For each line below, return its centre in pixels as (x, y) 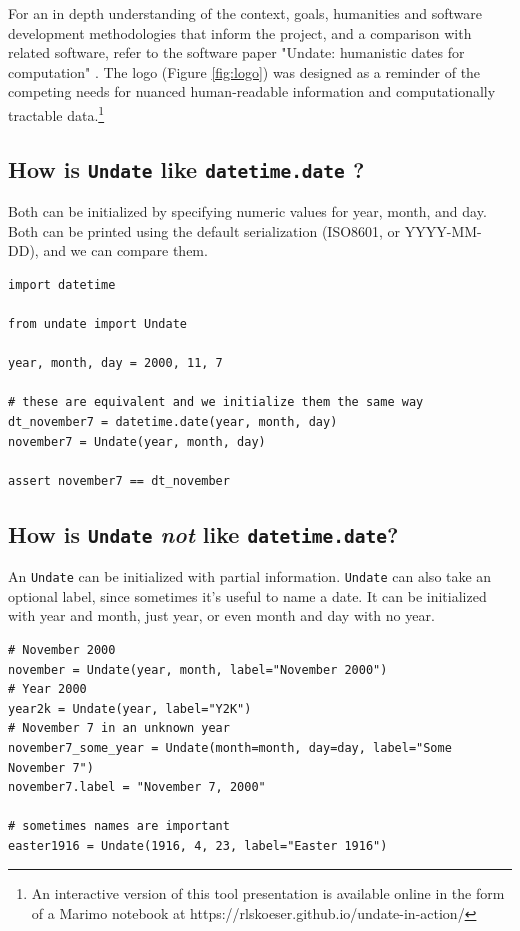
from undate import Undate (97, 323)
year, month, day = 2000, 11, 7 (115, 363)
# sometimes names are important (119, 826)
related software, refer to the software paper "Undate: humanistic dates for (236, 52)
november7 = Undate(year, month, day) (137, 441)
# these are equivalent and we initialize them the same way (216, 402)
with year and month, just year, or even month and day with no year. (221, 615)
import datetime (62, 284)
